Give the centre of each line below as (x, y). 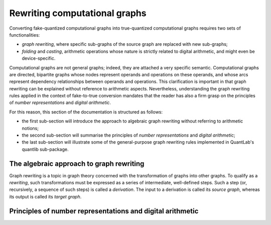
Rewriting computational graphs (78, 13)
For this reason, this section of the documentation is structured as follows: (86, 112)
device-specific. (39, 58)
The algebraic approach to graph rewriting (77, 163)
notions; (30, 128)
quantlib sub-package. (45, 149)
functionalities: (25, 35)
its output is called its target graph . (45, 196)
